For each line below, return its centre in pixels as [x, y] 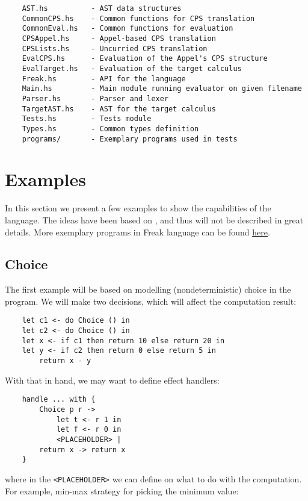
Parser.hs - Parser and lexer [95, 98]
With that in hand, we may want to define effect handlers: [112, 380]
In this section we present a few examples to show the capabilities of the [138, 208]
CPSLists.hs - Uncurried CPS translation [115, 48]
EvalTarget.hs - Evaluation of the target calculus [132, 68]
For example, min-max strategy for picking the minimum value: [122, 490]
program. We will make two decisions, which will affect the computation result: [151, 301]
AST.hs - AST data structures [102, 8]
